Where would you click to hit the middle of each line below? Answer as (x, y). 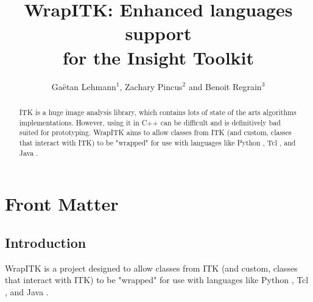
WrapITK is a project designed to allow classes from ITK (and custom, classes (151, 268)
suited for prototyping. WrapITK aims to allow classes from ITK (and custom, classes (155, 132)
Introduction (46, 242)
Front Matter (62, 204)
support (158, 33)
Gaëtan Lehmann (84, 86)
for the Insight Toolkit (158, 57)
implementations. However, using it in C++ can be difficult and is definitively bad (150, 122)
